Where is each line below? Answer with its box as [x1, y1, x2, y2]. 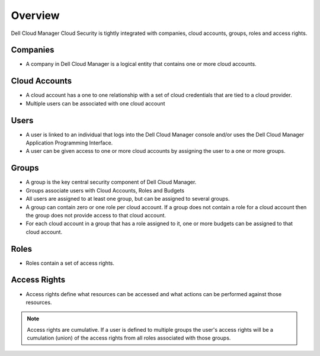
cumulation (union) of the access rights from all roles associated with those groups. [27, 335, 231, 342]
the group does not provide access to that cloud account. [25, 211, 166, 219]
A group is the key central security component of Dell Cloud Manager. [25, 178, 197, 186]
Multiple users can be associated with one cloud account [25, 100, 165, 107]
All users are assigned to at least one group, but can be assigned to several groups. [25, 195, 230, 203]
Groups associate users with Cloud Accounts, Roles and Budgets [25, 187, 185, 194]
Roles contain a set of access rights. [25, 259, 115, 267]
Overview [11, 9, 60, 22]
